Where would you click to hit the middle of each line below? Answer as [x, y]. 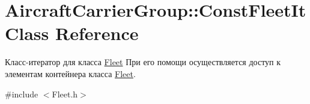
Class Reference [72, 33]
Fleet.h [65, 94]
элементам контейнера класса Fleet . [70, 73]
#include [22, 94]
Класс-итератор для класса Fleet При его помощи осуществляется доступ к [143, 62]
